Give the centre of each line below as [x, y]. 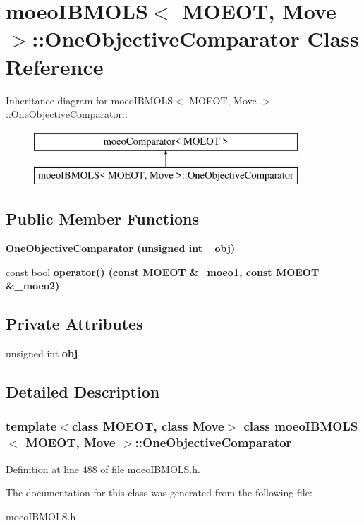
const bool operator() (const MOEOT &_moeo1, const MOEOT [163, 271]
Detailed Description [83, 391]
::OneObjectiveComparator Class [195, 38]
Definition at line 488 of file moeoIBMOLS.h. [103, 468]
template [31, 426]
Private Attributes [74, 324]
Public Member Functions [102, 219]
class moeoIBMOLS [301, 426]
